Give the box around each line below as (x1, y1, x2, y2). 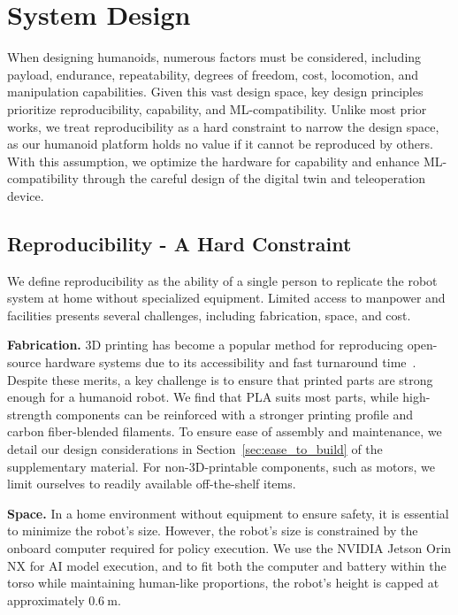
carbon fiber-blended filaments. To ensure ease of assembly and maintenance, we (7, 422, 442, 441)
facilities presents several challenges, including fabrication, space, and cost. (7, 305, 411, 324)
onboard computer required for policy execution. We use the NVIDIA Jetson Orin (7, 538, 452, 557)
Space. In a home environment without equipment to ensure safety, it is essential (7, 504, 449, 522)
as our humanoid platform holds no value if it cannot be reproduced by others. (7, 135, 433, 153)
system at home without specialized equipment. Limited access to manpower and (7, 288, 446, 307)
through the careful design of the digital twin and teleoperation (82, 169, 426, 188)
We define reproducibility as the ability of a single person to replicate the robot (7, 271, 438, 289)
